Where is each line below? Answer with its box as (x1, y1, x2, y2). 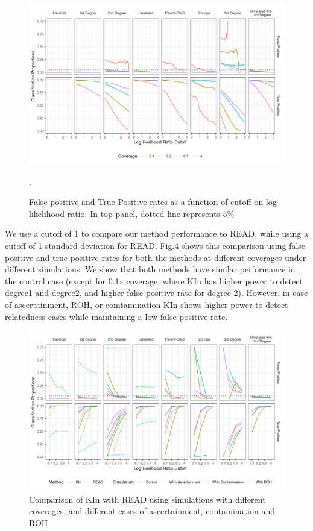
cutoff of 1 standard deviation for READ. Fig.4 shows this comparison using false (5, 239, 306, 251)
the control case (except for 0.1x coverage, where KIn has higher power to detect (5, 274, 303, 287)
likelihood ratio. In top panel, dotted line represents (29, 207, 220, 219)
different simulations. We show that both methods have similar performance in (5, 263, 296, 275)
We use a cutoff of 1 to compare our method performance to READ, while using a (5, 227, 308, 240)
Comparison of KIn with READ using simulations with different (29, 492, 266, 505)
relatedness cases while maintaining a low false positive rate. (5, 310, 228, 322)
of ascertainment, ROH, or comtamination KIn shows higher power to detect (5, 298, 288, 310)
